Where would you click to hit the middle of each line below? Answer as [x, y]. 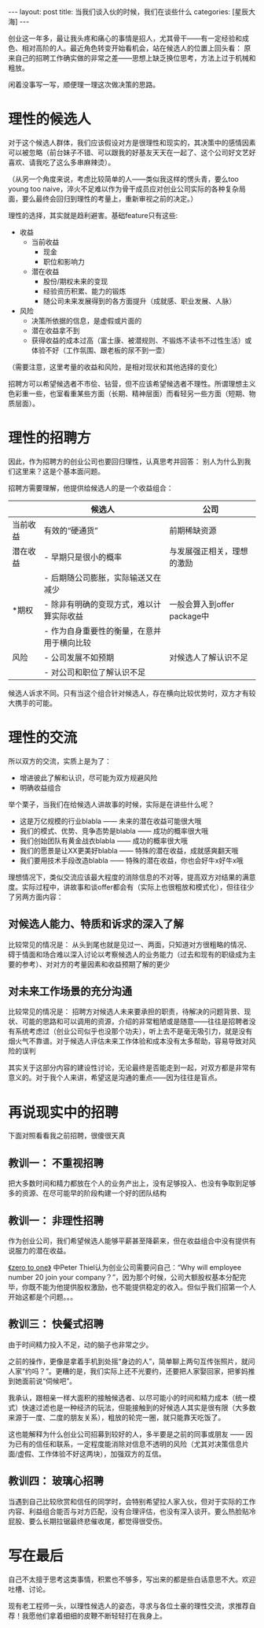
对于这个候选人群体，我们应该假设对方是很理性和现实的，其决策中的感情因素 [132, 142]
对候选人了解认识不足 [208, 657]
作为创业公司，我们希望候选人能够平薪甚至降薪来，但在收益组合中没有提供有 [132, 1241]
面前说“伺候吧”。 [49, 1381]
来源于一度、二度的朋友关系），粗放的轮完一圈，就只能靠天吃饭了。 [117, 1417]
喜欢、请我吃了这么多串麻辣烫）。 [62, 162]
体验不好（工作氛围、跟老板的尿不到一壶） [100, 350]
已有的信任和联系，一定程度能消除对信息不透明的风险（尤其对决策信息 [128, 1444]
